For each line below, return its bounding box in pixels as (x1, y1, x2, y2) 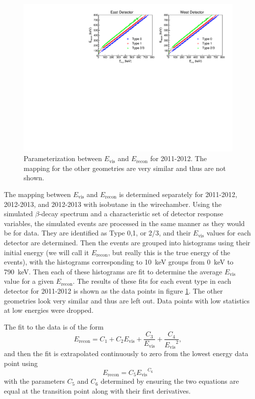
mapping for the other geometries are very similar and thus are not (24, 163, 226, 173)
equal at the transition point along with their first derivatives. (4, 385, 191, 396)
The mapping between (4, 189, 71, 199)
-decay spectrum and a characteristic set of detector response (39, 208, 223, 219)
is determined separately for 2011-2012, (119, 189, 237, 199)
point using (4, 358, 38, 368)
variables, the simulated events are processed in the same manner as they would (4, 218, 245, 228)
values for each (206, 228, 251, 238)
